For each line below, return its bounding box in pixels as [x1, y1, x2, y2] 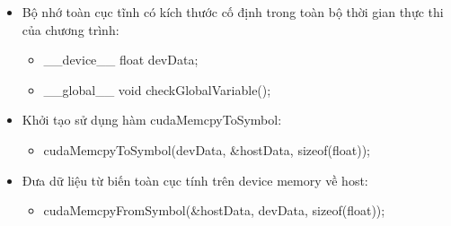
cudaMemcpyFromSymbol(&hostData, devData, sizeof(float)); [43, 201, 385, 220]
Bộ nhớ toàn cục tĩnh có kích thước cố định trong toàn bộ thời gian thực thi [22, 3, 444, 21]
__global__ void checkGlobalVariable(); [43, 80, 271, 99]
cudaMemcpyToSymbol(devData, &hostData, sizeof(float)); [43, 140, 371, 159]
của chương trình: [22, 20, 119, 39]
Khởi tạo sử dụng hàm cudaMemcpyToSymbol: [22, 110, 282, 129]
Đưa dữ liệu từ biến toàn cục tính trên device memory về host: [22, 170, 368, 189]
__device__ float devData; [43, 50, 199, 69]
